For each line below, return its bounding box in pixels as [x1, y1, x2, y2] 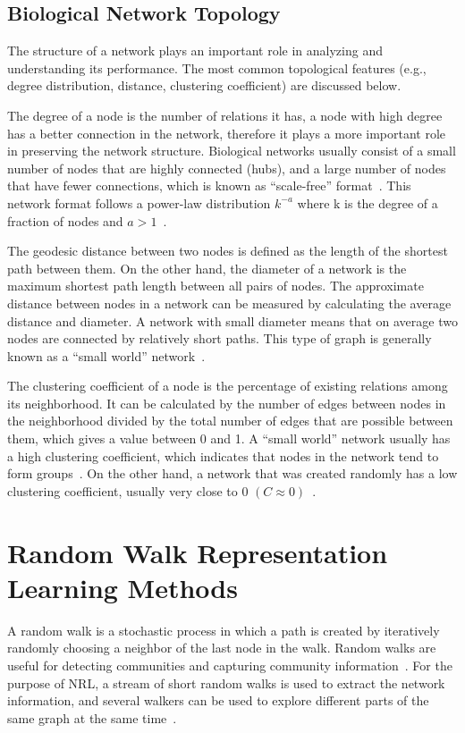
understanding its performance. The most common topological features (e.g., [7, 58, 427, 77]
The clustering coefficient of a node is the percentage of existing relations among [7, 376, 448, 395]
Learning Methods [7, 569, 238, 605]
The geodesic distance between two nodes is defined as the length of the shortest [7, 241, 448, 260]
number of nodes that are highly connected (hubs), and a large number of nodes [7, 158, 446, 177]
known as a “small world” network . [7, 346, 206, 365]
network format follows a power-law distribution [7, 193, 271, 212]
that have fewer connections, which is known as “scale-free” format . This [7, 176, 411, 195]
